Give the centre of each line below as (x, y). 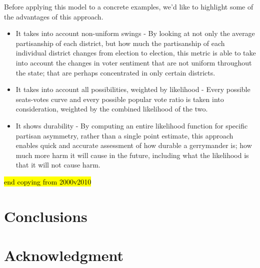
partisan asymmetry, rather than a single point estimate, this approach (124, 135)
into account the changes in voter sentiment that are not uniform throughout (134, 62)
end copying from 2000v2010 (48, 181)
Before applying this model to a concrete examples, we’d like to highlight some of (129, 6)
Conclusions (46, 216)
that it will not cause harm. (58, 165)
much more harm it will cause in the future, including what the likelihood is (132, 155)
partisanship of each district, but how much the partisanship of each (120, 43)
